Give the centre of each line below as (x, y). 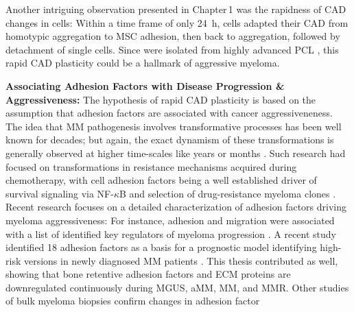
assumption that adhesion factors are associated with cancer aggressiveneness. (169, 113)
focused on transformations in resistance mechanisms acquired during (151, 166)
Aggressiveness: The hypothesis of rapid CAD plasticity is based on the (161, 99)
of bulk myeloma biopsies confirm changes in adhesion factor (133, 301)
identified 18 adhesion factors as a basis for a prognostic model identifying (161, 247)
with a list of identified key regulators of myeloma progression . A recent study (171, 233)
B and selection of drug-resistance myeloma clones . (227, 193)
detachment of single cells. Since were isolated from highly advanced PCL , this (172, 49)
